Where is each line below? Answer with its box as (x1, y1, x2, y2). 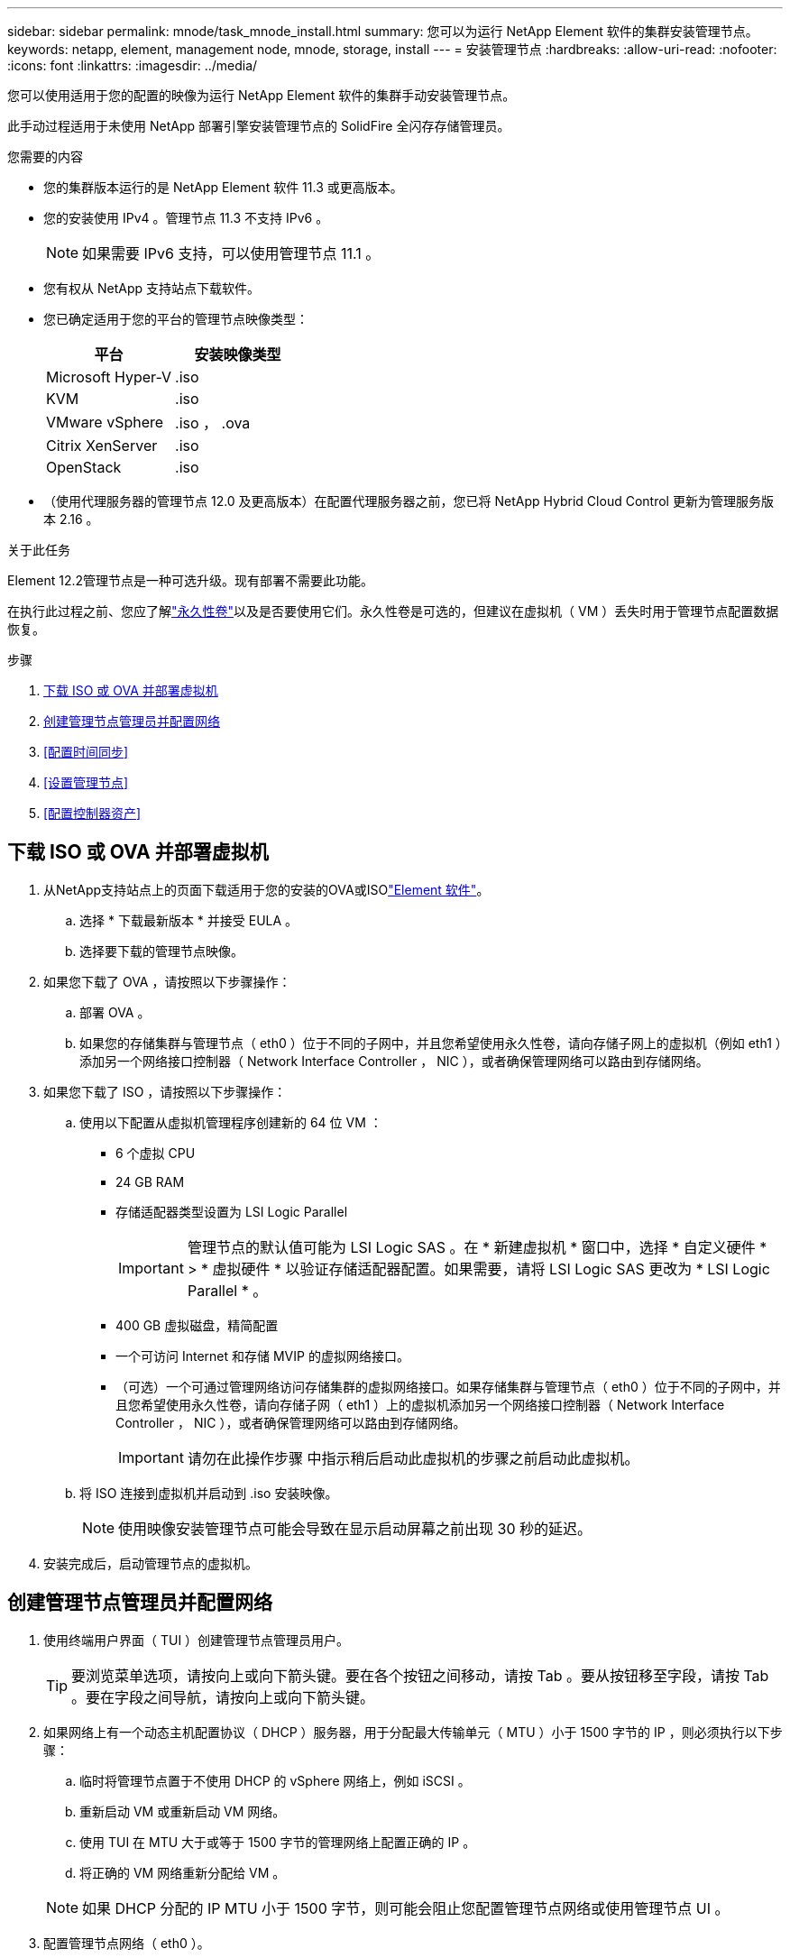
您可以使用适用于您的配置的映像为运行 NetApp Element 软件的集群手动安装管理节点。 (7, 87, 516, 103)
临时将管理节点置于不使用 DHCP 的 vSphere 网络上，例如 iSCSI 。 (79, 1772, 471, 1788)
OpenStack (46, 458, 122, 476)
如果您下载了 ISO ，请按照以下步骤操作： (43, 1083, 287, 1099)
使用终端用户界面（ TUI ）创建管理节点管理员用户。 (43, 1632, 350, 1648)
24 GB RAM (115, 1173, 185, 1190)
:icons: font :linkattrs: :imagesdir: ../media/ (7, 58, 258, 73)
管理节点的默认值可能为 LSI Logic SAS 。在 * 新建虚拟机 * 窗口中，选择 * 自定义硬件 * (187, 1237, 767, 1256)
